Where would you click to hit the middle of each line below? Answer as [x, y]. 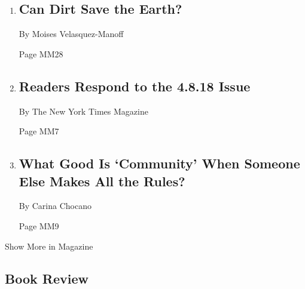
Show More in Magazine [49, 246]
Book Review [47, 278]
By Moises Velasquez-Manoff [71, 34]
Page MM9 [39, 225]
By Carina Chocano [55, 206]
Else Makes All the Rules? [102, 181]
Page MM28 [41, 53]
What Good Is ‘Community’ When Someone [159, 163]
